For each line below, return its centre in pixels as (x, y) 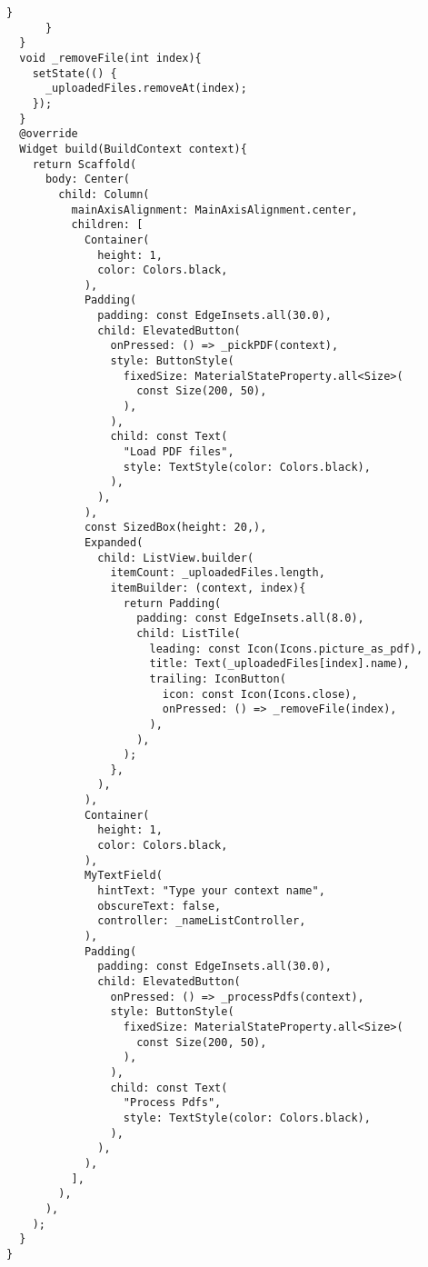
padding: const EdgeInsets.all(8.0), (250, 619)
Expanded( (114, 542)
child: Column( (104, 194)
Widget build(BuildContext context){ (133, 149)
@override (49, 134)
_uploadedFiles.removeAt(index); (146, 89)
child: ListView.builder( (176, 558)
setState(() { (75, 73)
